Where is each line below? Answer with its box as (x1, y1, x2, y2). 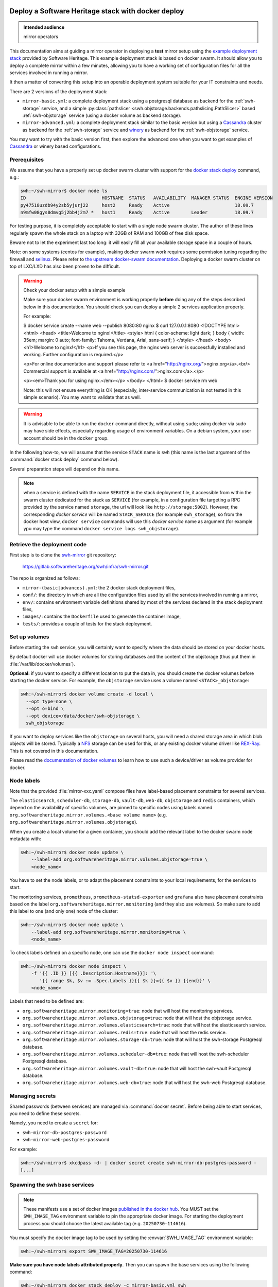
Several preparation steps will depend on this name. (9, 466, 120, 472)
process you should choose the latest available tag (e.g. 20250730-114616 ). (23, 1220, 187, 1226)
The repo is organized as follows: (9, 575, 80, 581)
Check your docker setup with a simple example (23, 287, 126, 293)
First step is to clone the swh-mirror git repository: (9, 551, 116, 558)
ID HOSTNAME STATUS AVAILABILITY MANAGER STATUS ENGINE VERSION (20, 195, 273, 201)
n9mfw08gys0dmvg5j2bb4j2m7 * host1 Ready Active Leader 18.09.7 (20, 210, 254, 216)
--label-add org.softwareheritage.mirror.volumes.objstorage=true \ (31, 857, 208, 862)
